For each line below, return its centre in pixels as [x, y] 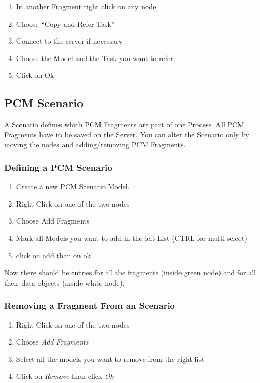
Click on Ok [35, 75]
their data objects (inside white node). [64, 282]
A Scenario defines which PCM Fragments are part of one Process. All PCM [124, 124]
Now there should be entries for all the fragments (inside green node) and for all [130, 273]
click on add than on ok [53, 255]
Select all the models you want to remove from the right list [110, 359]
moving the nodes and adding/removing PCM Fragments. [95, 144]
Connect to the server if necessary [69, 41]
